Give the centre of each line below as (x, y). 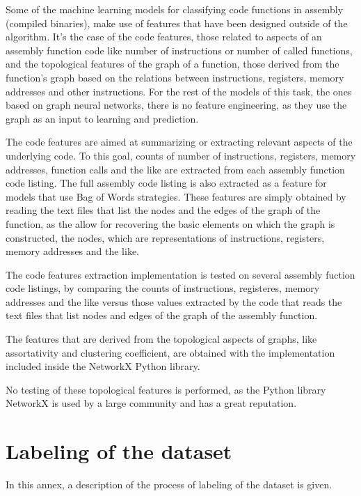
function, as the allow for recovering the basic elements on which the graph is (170, 223)
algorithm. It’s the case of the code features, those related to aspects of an (164, 37)
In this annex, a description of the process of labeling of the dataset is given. (169, 485)
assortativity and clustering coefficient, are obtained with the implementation (170, 352)
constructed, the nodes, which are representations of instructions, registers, (165, 237)
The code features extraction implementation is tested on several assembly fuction (180, 274)
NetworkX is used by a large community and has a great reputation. (151, 403)
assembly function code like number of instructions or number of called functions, (179, 50)
